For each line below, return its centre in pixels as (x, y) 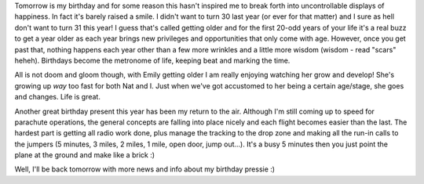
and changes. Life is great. (58, 97)
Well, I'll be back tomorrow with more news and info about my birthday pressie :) (144, 169)
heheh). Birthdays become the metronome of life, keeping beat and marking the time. (152, 60)
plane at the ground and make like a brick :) (85, 155)
